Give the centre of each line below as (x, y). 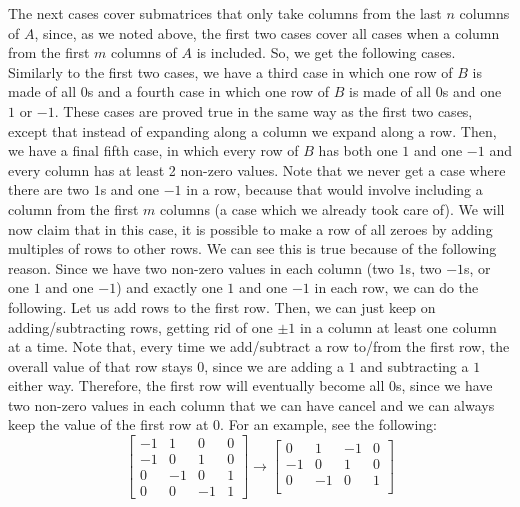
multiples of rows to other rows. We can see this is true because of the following (252, 248)
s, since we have (444, 385)
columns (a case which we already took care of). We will (332, 208)
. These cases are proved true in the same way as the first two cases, (263, 110)
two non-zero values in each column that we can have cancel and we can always (251, 404)
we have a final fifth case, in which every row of (153, 150)
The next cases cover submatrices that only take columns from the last (225, 13)
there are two (48, 189)
